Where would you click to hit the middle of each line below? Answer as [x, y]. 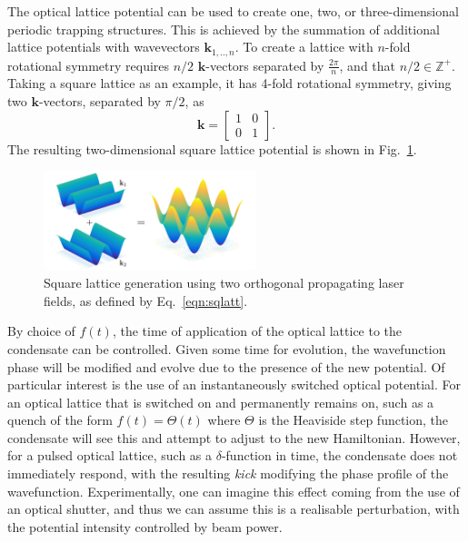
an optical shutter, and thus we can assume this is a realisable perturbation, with [234, 509]
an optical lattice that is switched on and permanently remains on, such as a [221, 402]
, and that [368, 65]
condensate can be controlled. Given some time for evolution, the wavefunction [227, 348]
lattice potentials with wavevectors [104, 47]
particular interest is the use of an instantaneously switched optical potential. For [234, 384]
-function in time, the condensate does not [339, 455]
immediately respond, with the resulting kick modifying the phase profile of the [228, 473]
